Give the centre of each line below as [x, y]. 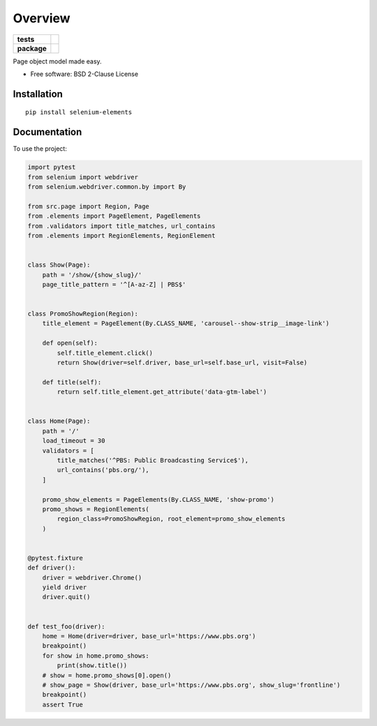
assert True [63, 704]
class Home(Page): [59, 421]
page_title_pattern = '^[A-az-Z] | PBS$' [114, 284]
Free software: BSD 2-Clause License [84, 74]
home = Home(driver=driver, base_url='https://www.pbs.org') [149, 636]
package [32, 48]
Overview [42, 18]
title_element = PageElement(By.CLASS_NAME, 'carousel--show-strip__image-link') [186, 324]
